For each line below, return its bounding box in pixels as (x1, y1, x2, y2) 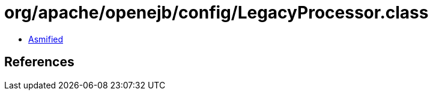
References (4, 54, 74, 70)
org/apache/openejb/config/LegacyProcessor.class (4, 2, 429, 23)
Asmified (28, 33, 64, 44)
